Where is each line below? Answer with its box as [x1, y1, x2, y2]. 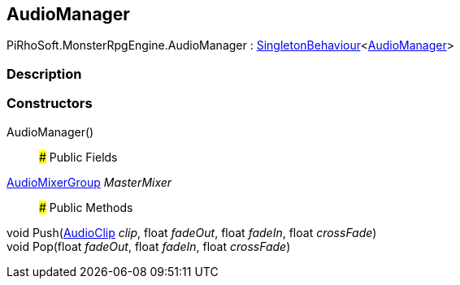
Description [7, 65, 82, 82]
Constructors [7, 95, 93, 112]
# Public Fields [39, 149, 118, 164]
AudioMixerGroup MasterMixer [7, 175, 172, 189]
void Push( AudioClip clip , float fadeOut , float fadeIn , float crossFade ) [7, 225, 377, 240]
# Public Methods [39, 200, 133, 214]
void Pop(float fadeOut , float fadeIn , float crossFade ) [7, 239, 291, 253]
